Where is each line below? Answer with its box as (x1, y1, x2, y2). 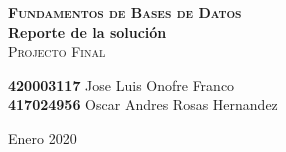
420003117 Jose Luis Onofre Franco (8, 74, 235, 95)
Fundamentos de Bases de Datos (8, 2, 242, 22)
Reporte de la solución (8, 21, 167, 42)
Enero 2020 (8, 127, 77, 148)
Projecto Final (8, 41, 106, 62)
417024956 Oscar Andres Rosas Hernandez (8, 94, 278, 115)
